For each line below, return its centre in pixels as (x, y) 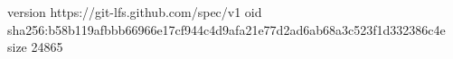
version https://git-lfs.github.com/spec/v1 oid (135, 12)
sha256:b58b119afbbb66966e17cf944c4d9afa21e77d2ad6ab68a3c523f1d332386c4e (226, 29)
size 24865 (35, 47)
